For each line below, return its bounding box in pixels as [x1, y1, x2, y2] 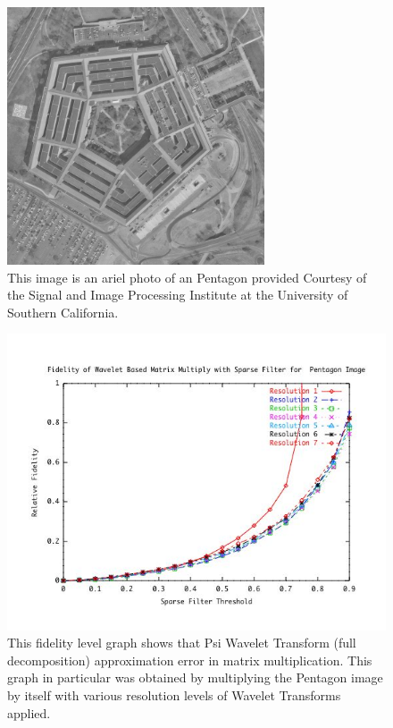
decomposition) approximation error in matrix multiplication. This [7, 650, 372, 669]
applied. [7, 703, 51, 722]
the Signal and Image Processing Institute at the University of [7, 285, 348, 304]
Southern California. [7, 302, 119, 321]
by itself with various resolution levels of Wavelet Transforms [7, 686, 341, 705]
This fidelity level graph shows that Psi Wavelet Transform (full [7, 633, 356, 652]
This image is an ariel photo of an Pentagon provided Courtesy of [7, 267, 367, 286]
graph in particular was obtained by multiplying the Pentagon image [7, 668, 383, 687]
